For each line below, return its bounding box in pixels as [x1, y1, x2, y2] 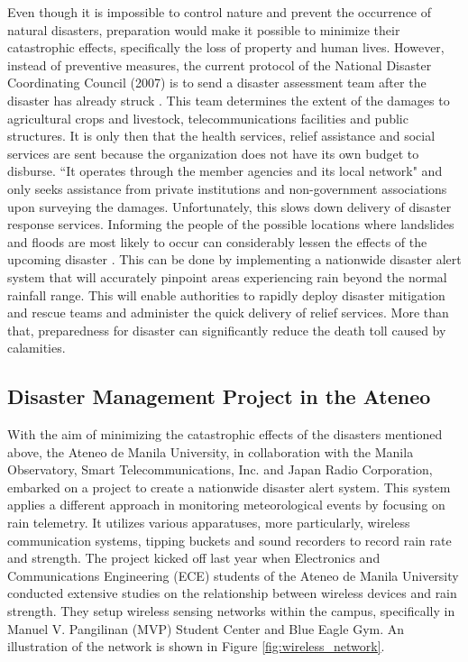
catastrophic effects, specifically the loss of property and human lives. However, [7, 38, 445, 57]
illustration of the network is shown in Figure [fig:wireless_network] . [7, 637, 385, 656]
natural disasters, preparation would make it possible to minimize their [7, 20, 400, 39]
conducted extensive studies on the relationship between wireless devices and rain [7, 584, 457, 602]
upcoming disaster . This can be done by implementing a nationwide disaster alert [7, 250, 462, 269]
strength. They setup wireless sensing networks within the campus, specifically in [7, 602, 455, 621]
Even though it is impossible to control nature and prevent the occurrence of [7, 3, 432, 21]
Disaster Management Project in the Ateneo [7, 382, 431, 410]
